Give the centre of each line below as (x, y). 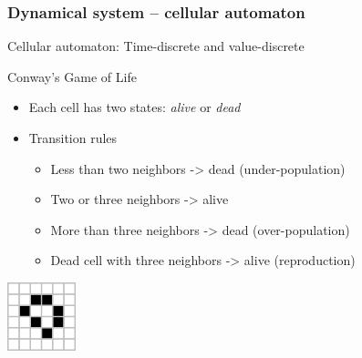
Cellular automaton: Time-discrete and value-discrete (156, 46)
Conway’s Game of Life (72, 76)
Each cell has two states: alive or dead (134, 107)
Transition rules (73, 138)
